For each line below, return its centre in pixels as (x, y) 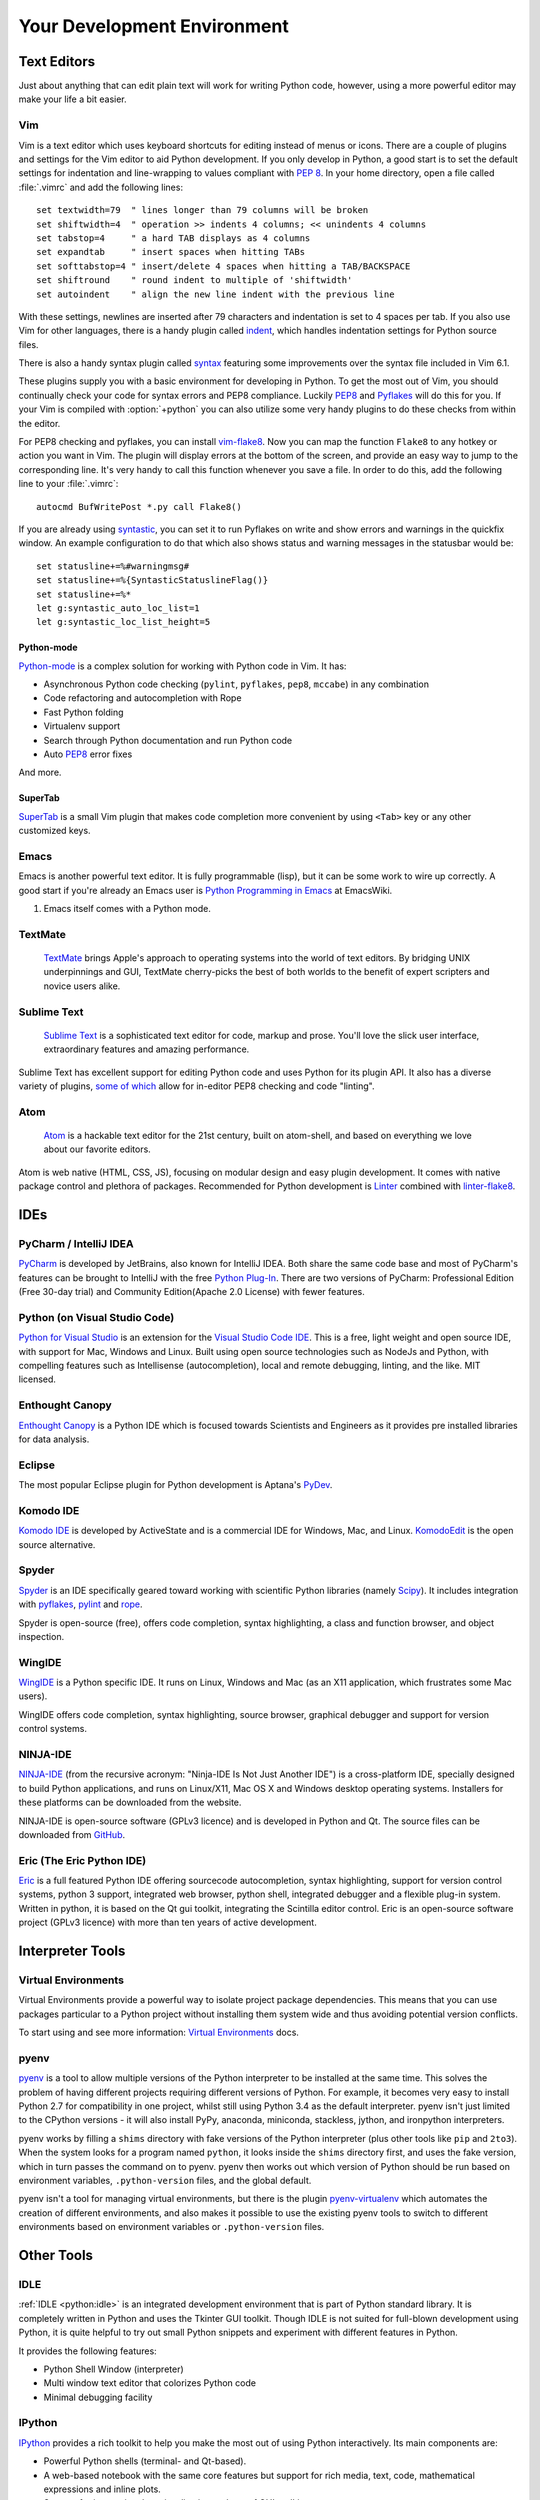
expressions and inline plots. (102, 2489)
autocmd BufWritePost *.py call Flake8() (139, 506)
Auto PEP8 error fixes (88, 754)
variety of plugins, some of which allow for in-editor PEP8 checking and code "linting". (196, 1086)
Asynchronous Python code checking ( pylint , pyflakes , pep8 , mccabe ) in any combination (236, 684)
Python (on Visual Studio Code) (96, 1317)
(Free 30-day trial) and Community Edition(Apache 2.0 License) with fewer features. (191, 1292)
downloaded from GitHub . (72, 1834)
